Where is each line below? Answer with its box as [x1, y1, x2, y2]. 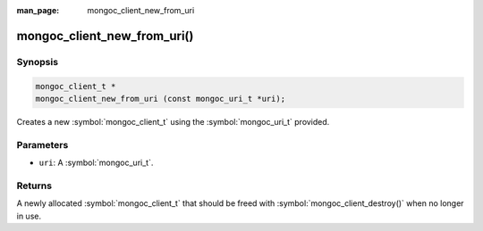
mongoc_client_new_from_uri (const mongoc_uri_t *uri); [35, 94, 286, 103]
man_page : [16, 5, 60, 15]
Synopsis [16, 55, 58, 68]
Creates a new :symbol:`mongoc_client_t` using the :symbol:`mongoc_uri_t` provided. [16, 116, 330, 127]
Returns [16, 179, 53, 192]
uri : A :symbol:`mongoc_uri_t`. [38, 157, 154, 169]
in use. [16, 210, 42, 221]
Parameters [16, 138, 69, 151]
